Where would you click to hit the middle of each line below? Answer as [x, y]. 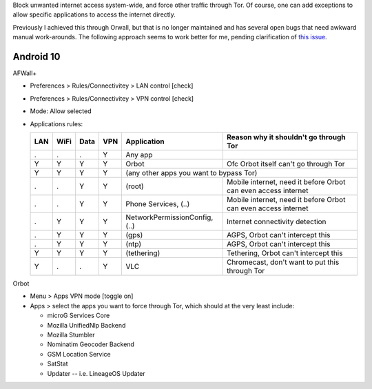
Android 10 [37, 56]
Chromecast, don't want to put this [283, 262]
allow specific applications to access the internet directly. [94, 14]
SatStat [58, 364]
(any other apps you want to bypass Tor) [192, 173]
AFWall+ [25, 73]
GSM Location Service [79, 354]
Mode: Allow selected [61, 111]
